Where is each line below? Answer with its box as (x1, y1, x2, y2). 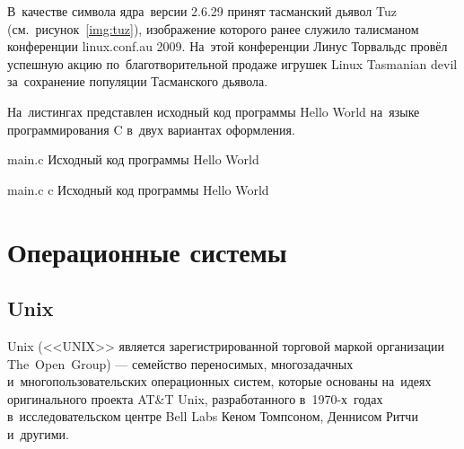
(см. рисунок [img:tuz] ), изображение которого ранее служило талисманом (7, 19, 419, 38)
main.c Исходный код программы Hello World (7, 150, 259, 169)
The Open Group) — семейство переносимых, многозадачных (7, 354, 354, 373)
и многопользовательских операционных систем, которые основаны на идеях (7, 372, 432, 391)
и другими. (7, 424, 69, 443)
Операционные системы (7, 233, 287, 269)
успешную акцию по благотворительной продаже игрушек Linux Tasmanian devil (7, 54, 458, 73)
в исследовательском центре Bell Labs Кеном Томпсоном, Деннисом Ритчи (7, 407, 418, 426)
